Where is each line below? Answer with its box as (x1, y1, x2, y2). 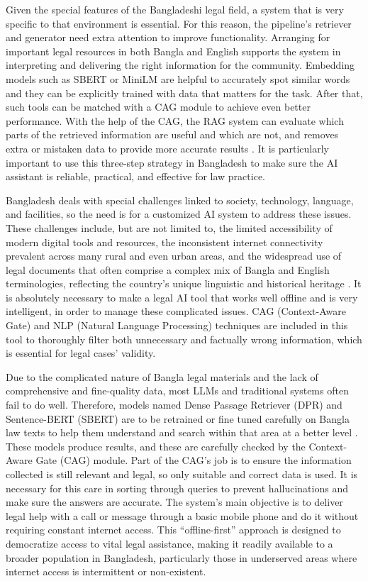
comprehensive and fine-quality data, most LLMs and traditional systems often (6, 383, 349, 398)
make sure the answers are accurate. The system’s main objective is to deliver (6, 494, 343, 509)
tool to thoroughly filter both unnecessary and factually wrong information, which (6, 331, 362, 346)
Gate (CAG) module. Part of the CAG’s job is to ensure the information (35, 453, 352, 467)
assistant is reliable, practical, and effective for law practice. (6, 169, 265, 184)
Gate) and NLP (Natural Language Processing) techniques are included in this (6, 318, 348, 333)
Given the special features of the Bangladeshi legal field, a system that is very (6, 2, 344, 16)
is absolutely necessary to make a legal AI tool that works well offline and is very (6, 289, 358, 304)
